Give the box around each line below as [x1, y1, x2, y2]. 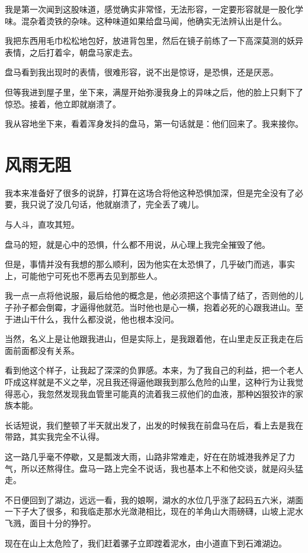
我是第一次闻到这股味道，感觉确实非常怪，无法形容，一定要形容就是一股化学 [5, 3, 303, 15]
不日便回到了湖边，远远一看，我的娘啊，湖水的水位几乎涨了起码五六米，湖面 [5, 493, 303, 506]
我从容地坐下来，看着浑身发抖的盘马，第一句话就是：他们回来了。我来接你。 [5, 117, 303, 130]
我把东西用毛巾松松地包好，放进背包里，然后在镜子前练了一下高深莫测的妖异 [5, 34, 303, 47]
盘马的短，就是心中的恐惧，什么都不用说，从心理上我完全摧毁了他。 [5, 238, 270, 250]
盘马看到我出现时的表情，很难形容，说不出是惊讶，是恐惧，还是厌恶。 [5, 66, 278, 78]
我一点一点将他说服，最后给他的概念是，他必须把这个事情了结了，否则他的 [5, 289, 295, 302]
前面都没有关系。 [12, 344, 79, 356]
